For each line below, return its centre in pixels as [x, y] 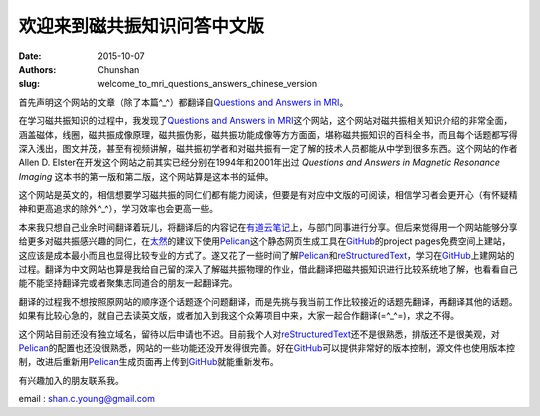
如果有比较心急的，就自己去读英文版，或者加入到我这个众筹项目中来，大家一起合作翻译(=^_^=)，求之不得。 [239, 316]
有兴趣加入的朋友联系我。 [71, 380]
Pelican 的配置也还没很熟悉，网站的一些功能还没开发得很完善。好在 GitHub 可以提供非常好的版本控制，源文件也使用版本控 [266, 347]
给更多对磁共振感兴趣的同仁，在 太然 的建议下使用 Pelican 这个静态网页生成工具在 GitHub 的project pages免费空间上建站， [264, 241]
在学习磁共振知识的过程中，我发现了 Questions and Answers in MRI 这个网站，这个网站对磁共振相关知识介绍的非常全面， [265, 121]
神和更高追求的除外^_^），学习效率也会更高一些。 [118, 209]
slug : [29, 84]
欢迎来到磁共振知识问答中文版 [141, 26]
